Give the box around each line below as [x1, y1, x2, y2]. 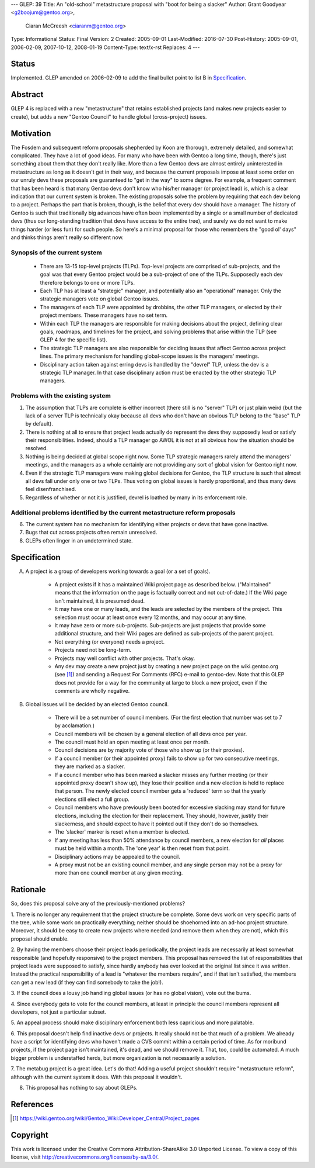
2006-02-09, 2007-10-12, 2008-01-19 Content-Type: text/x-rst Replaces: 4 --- [10, 44, 200, 51]
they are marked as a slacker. [54, 763, 125, 770]
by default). [25, 420, 54, 427]
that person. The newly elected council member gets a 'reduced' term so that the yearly [54, 787, 266, 794]
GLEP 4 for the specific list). [40, 336, 107, 343]
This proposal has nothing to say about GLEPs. [25, 1084, 138, 1091]
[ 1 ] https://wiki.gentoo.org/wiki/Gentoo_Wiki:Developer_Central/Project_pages [12, 1114, 200, 1122]
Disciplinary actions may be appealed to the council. [54, 853, 180, 860]
